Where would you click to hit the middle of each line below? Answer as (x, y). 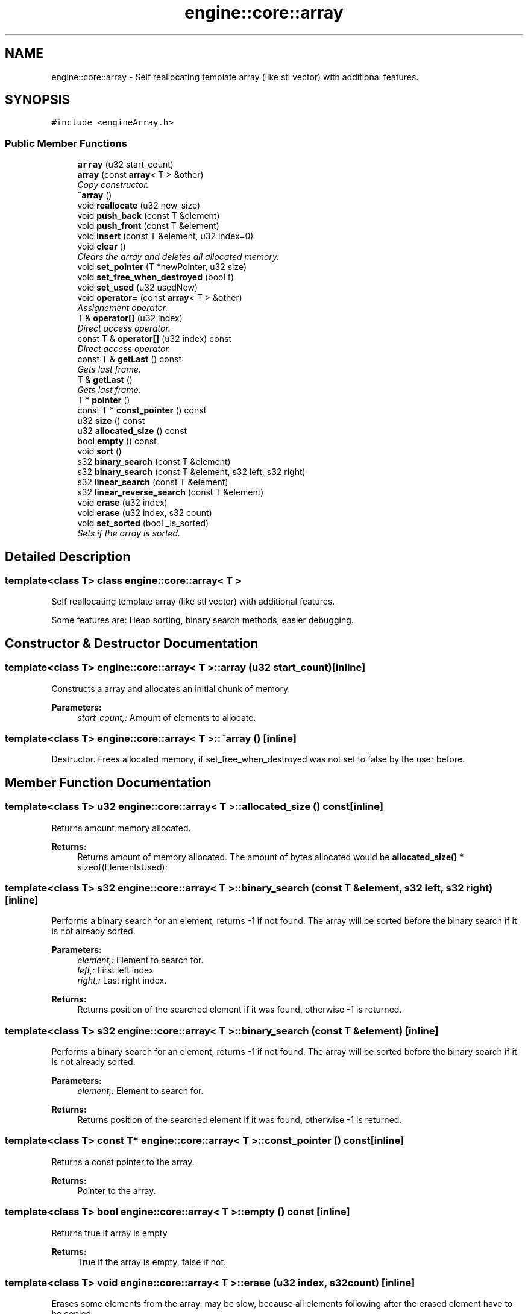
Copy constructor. (113, 185)
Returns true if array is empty (109, 1233)
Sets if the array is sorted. (129, 533)
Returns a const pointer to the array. (123, 1162)
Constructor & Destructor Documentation (132, 643)
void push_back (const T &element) (149, 216)
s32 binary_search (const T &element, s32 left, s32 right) (191, 472)
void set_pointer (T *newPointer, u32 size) (162, 267)
